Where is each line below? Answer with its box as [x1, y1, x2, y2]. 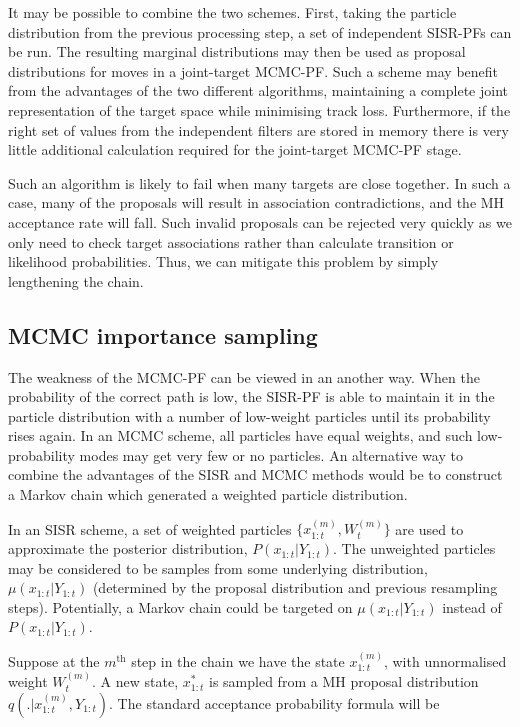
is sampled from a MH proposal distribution [209, 671, 479, 692]
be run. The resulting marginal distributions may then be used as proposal [8, 41, 466, 62]
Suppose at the [8, 650, 100, 671]
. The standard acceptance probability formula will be [109, 692, 440, 713]
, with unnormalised [383, 650, 507, 671]
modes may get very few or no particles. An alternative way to [79, 444, 463, 465]
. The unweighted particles [332, 538, 496, 559]
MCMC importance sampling [8, 319, 318, 350]
